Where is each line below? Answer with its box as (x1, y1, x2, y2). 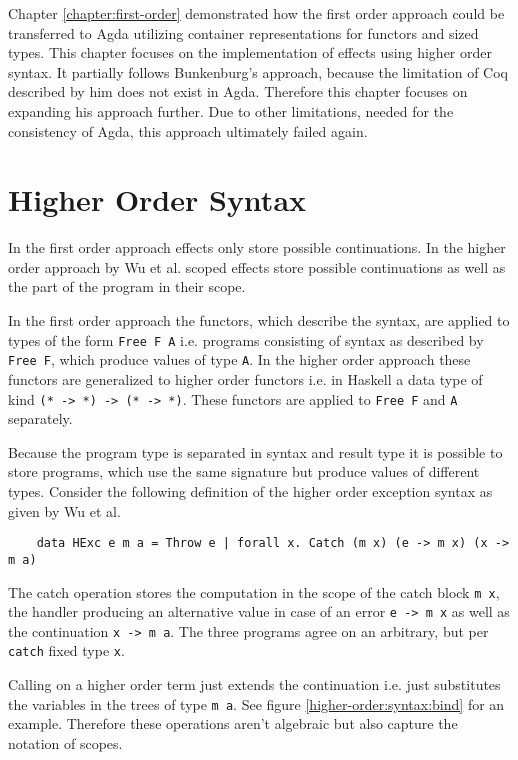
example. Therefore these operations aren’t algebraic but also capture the (8, 713, 458, 734)
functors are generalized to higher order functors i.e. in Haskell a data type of (8, 368, 483, 389)
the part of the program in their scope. (8, 276, 246, 297)
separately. (8, 408, 73, 429)
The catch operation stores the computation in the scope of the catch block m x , (8, 581, 500, 602)
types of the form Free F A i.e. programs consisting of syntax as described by (8, 329, 484, 350)
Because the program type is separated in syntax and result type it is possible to (8, 441, 503, 462)
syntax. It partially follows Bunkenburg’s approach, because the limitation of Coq (8, 61, 508, 82)
